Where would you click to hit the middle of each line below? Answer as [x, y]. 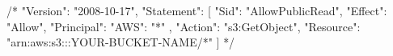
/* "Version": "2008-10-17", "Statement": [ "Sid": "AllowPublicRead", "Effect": [197, 10]
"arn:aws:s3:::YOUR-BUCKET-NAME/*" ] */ [121, 42]
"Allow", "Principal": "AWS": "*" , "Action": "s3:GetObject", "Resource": [184, 26]
